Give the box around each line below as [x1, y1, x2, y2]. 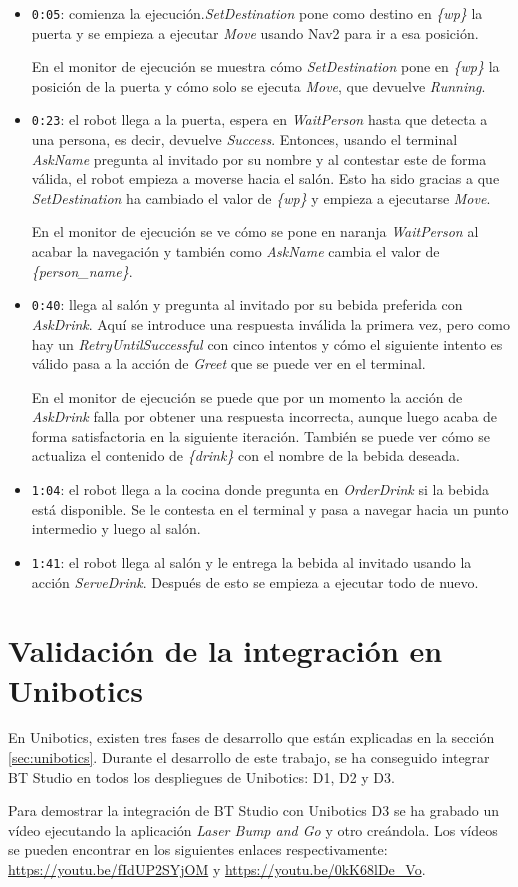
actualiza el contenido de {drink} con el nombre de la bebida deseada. [31, 445, 460, 466]
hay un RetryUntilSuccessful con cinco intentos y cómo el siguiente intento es [31, 333, 503, 354]
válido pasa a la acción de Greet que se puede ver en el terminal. [31, 353, 426, 374]
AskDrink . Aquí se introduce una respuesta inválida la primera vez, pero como [31, 313, 510, 334]
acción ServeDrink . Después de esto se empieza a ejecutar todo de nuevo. [31, 571, 479, 592]
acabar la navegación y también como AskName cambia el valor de [31, 241, 440, 262]
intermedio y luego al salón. [31, 518, 201, 539]
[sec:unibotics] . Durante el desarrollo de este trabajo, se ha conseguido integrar [8, 747, 490, 768]
